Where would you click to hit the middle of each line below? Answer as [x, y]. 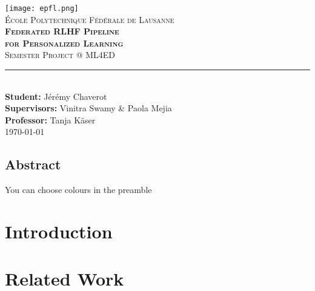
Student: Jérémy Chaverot [56, 96]
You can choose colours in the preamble [78, 190]
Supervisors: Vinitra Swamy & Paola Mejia [88, 108]
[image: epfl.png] [42, 8]
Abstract [33, 164]
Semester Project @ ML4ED [60, 55]
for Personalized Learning [64, 43]
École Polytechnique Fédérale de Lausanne [90, 19]
